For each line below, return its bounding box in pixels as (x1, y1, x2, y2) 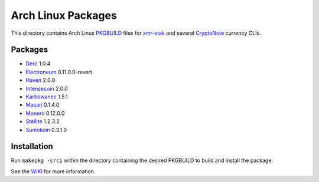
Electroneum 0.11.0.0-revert (25, 68, 93, 75)
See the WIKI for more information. (11, 168, 96, 175)
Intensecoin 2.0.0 (25, 85, 68, 92)
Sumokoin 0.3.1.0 (25, 126, 67, 133)
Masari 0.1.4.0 (25, 101, 60, 108)
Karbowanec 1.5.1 (25, 93, 68, 100)
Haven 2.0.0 (25, 77, 56, 84)
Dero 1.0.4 (25, 60, 51, 67)
